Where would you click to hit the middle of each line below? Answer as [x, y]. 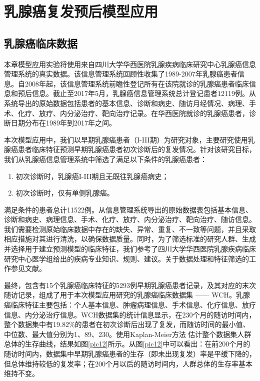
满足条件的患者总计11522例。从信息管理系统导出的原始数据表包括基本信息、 [128, 209]
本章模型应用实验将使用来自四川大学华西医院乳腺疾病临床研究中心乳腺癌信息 [130, 64]
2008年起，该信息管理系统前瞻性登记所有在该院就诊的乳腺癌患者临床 [137, 83]
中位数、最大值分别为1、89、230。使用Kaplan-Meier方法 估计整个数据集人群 [128, 334]
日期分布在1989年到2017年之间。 [63, 123]
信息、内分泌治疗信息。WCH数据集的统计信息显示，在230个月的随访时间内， [130, 314]
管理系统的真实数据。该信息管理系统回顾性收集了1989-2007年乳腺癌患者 [121, 74]
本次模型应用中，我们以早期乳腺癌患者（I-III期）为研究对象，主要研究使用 [126, 139]
